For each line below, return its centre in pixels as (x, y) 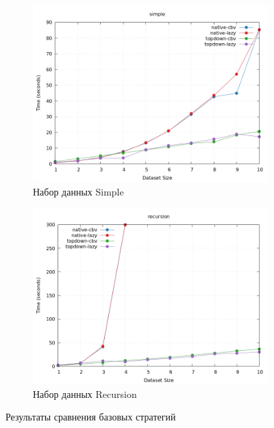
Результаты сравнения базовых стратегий (91, 417)
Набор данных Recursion (85, 393)
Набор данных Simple (78, 191)
